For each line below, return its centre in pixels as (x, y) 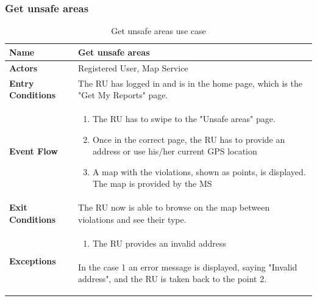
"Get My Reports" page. (123, 95)
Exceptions (33, 260)
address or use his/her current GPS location (175, 151)
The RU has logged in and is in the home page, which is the (190, 83)
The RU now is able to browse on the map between (174, 207)
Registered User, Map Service (133, 67)
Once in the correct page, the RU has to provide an (189, 139)
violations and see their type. (132, 219)
